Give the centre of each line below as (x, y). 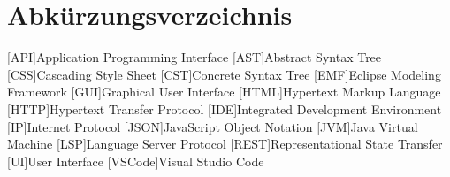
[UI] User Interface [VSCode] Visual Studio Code (136, 161)
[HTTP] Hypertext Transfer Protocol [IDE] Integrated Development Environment (225, 108)
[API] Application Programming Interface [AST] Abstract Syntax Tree (194, 57)
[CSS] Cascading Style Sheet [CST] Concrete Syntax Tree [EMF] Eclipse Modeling (224, 74)
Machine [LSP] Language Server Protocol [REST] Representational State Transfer (225, 144)
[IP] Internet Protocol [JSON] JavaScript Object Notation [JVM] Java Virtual (213, 126)
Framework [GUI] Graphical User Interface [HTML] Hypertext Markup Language (224, 92)
